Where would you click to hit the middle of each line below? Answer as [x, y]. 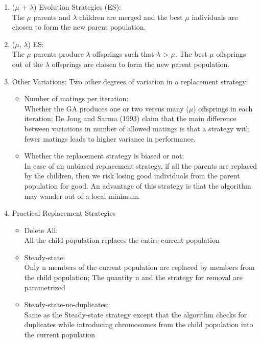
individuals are [215, 17]
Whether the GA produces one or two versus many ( [106, 108]
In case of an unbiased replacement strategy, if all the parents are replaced [141, 165]
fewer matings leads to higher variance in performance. [110, 138]
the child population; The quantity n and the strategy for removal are [133, 277]
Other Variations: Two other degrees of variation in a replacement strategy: [130, 81]
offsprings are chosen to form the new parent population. [141, 64]
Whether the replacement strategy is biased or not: [104, 156]
